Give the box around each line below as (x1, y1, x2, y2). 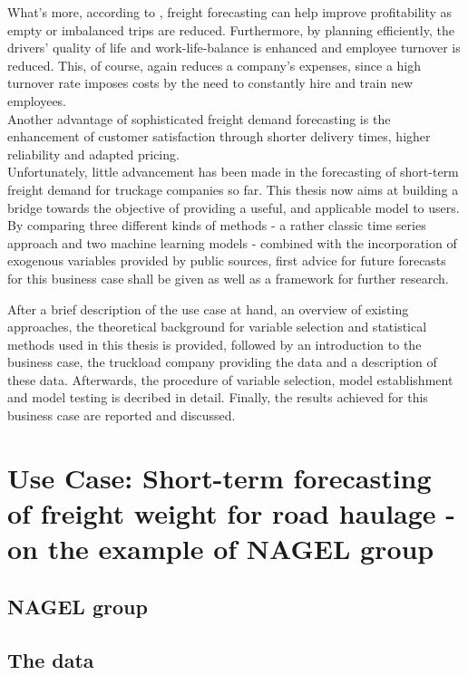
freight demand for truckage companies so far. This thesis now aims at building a (7, 179, 459, 198)
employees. (7, 91, 67, 110)
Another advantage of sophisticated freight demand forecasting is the (7, 109, 391, 128)
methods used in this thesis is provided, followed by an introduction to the (7, 334, 422, 353)
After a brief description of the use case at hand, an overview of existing (7, 299, 409, 318)
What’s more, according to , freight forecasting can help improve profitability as (7, 3, 453, 21)
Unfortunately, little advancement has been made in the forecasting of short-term (7, 162, 459, 181)
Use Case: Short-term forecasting (7, 458, 432, 496)
